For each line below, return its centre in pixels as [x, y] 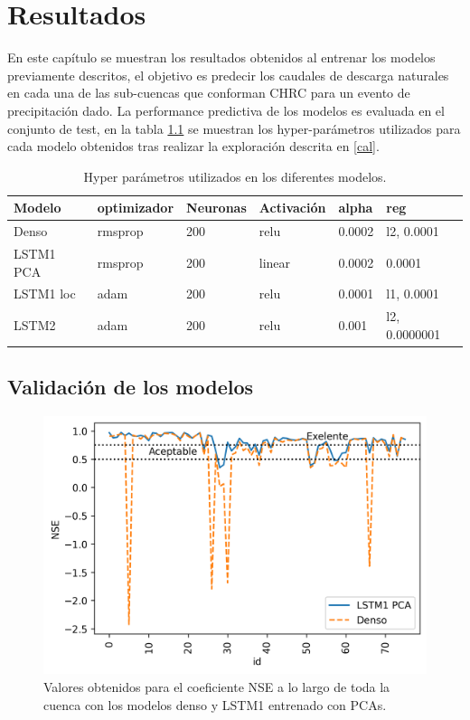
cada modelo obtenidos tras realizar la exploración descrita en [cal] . [193, 146]
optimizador [136, 208]
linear [275, 262]
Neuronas [216, 208]
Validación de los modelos [131, 387]
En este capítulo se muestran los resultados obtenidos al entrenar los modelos [221, 57]
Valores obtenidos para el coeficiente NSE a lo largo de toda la [217, 687]
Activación [292, 208]
